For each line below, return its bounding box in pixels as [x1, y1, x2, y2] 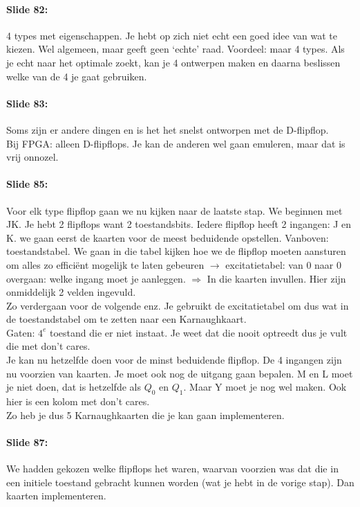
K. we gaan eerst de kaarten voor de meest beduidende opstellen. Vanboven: [6, 230, 329, 244]
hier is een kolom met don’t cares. [6, 394, 150, 409]
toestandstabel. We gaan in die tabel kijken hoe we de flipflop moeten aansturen [6, 244, 346, 258]
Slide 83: [6, 96, 48, 110]
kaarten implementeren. [6, 488, 106, 503]
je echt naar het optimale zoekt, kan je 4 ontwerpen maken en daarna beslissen [6, 55, 341, 69]
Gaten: [6, 325, 35, 339]
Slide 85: [6, 177, 48, 191]
